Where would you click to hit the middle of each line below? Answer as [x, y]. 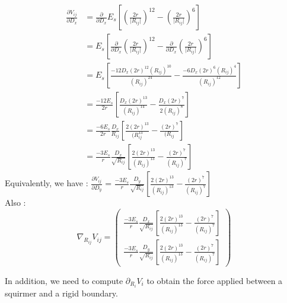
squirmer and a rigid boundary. [61, 293]
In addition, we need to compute [64, 280]
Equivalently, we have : [47, 183]
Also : [15, 202]
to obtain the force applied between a [215, 280]
